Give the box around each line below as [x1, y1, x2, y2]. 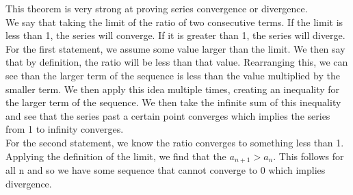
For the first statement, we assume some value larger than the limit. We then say [5, 41, 345, 55]
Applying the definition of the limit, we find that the [5, 148, 226, 163]
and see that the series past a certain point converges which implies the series [5, 108, 330, 122]
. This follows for [273, 148, 344, 163]
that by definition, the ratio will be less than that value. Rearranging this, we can [5, 55, 348, 69]
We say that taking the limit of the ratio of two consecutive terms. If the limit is [5, 14, 343, 29]
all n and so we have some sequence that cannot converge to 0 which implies [5, 162, 326, 177]
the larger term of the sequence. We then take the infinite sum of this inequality [5, 95, 341, 109]
